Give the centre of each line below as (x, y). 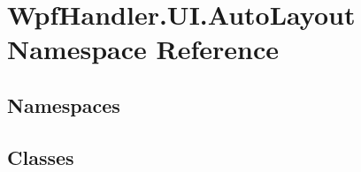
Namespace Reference (143, 49)
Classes (41, 157)
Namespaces (64, 105)
